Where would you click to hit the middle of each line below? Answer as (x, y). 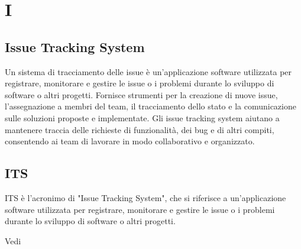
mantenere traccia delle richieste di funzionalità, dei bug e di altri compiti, (140, 129)
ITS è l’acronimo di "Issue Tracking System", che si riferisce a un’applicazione (145, 197)
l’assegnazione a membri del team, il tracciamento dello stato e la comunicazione (150, 106)
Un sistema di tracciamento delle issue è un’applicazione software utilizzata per (148, 71)
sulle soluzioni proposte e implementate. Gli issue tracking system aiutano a (142, 117)
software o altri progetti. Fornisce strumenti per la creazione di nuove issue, (141, 94)
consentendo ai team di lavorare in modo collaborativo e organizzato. (130, 141)
